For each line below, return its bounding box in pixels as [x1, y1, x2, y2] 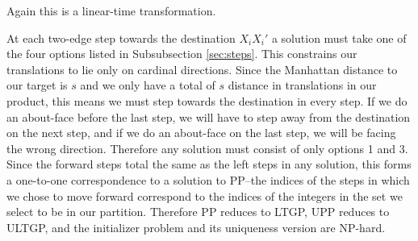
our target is [6, 77, 68, 93]
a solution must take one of [271, 29, 407, 46]
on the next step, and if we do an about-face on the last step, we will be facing [6, 124, 396, 141]
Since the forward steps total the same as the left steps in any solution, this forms [6, 156, 412, 172]
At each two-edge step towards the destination [6, 29, 236, 46]
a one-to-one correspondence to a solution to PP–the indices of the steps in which [6, 171, 410, 188]
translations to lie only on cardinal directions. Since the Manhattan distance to [6, 60, 398, 77]
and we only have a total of [80, 77, 215, 93]
